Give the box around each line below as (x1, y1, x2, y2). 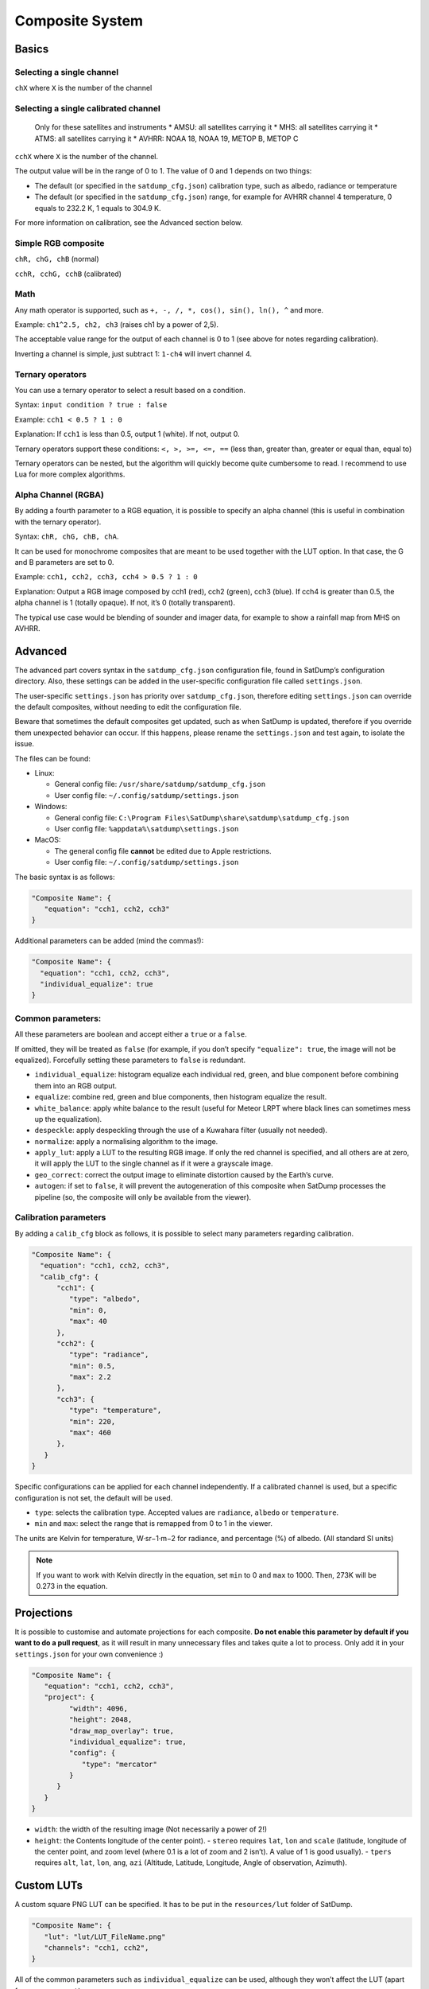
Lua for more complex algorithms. (14, 469, 126, 479)
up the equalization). (34, 1114, 102, 1123)
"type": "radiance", (68, 1350, 149, 1360)
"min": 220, (68, 1417, 116, 1426)
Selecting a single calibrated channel (14, 103, 160, 115)
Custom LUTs (14, 1878, 83, 1893)
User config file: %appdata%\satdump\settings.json (54, 823, 239, 833)
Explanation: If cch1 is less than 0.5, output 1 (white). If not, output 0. (14, 430, 240, 439)
